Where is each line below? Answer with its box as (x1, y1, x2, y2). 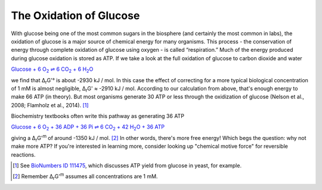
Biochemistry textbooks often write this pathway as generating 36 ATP (11, 113, 185, 120)
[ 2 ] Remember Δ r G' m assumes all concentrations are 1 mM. (13, 172, 158, 182)
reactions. (11, 151, 36, 158)
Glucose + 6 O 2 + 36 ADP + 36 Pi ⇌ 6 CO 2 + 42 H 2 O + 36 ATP (11, 123, 165, 132)
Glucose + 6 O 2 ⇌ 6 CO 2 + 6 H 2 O (11, 66, 94, 74)
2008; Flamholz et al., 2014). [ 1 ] (11, 101, 89, 108)
